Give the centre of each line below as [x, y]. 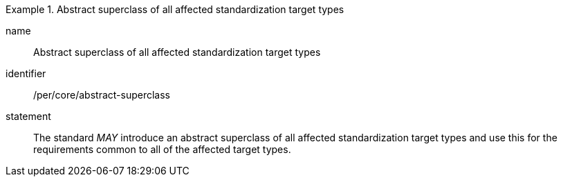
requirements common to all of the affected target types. [162, 149]
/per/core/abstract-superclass [102, 95]
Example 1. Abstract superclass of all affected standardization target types [175, 9]
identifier [26, 73]
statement [28, 116]
